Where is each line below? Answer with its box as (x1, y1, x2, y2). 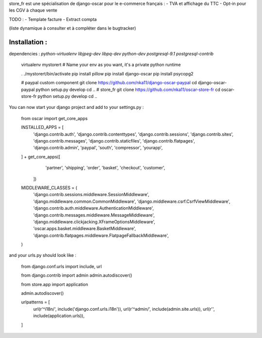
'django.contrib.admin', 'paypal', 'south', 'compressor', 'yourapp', (33, 145, 163, 151)
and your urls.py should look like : (9, 252, 77, 258)
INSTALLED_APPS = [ (21, 125, 64, 130)
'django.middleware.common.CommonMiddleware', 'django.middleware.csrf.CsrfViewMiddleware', (33, 198, 230, 204)
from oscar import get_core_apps (21, 115, 88, 121)
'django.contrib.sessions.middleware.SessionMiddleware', (33, 192, 150, 197)
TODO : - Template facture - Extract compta (9, 16, 97, 22)
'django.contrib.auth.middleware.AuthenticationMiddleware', (33, 205, 154, 211)
